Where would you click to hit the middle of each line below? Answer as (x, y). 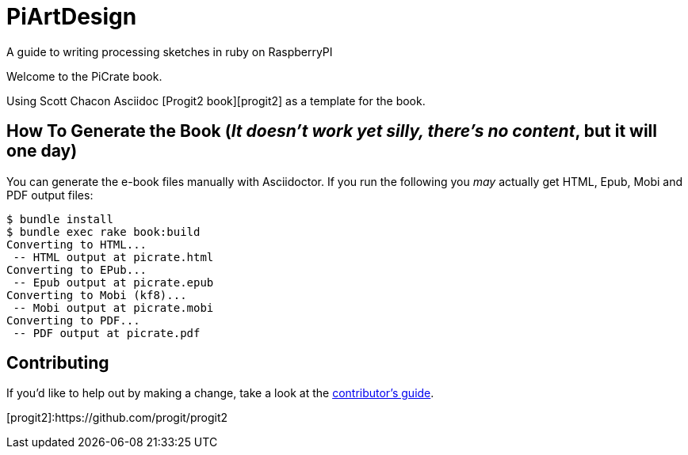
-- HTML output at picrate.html (113, 257)
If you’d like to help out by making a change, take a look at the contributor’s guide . (220, 393)
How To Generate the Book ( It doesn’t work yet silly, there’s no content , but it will (332, 131)
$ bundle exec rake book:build (103, 231)
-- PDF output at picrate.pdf (107, 333)
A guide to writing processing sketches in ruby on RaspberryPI (170, 51)
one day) (42, 151)
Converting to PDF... (73, 320)
